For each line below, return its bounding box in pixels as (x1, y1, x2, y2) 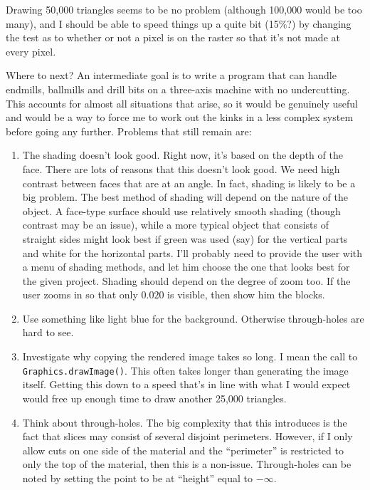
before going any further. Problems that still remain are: (6, 123, 252, 138)
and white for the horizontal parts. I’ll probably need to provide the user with (22, 245, 363, 260)
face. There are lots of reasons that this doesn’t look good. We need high (22, 161, 340, 176)
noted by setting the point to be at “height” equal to (22, 470, 253, 485)
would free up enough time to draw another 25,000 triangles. (22, 390, 287, 405)
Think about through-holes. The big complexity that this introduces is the (22, 415, 347, 429)
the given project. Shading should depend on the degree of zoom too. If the (22, 273, 351, 288)
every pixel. (6, 43, 56, 58)
